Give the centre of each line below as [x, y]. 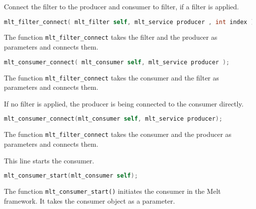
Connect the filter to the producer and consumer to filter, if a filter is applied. [122, 6]
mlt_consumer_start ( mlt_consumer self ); [71, 176]
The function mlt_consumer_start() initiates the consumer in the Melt [112, 191]
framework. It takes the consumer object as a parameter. [90, 200]
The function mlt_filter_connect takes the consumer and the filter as [112, 77]
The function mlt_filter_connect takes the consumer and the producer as [118, 134]
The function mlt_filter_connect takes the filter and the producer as [111, 37]
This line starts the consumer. [49, 160]
